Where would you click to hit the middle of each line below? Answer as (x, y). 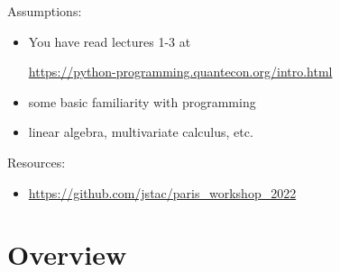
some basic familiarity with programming (142, 101)
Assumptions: (45, 11)
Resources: (37, 162)
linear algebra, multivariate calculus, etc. (141, 132)
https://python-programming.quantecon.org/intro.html (180, 72)
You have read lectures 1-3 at (110, 41)
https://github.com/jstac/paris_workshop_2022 (162, 192)
